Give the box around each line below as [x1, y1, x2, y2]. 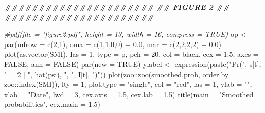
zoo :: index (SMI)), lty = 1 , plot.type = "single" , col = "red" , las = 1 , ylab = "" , [4, 79, 252, 89]
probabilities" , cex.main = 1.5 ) [4, 99, 101, 109]
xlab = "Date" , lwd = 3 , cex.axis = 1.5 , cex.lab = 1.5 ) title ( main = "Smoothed [4, 88, 254, 99]
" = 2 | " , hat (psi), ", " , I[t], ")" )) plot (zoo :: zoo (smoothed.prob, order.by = [4, 69, 237, 79]
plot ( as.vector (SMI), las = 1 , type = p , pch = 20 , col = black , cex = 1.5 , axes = [4, 49, 259, 59]
